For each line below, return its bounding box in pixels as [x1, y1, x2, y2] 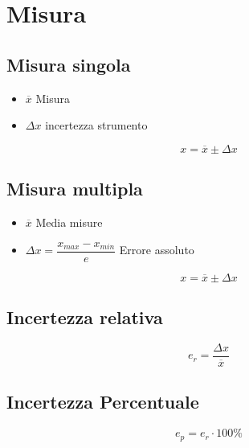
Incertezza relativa [6, 305, 163, 330]
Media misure [35, 213, 103, 230]
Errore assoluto [119, 241, 194, 258]
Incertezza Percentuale [6, 389, 199, 414]
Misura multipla [6, 176, 143, 201]
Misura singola [6, 51, 131, 76]
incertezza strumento [45, 117, 148, 134]
